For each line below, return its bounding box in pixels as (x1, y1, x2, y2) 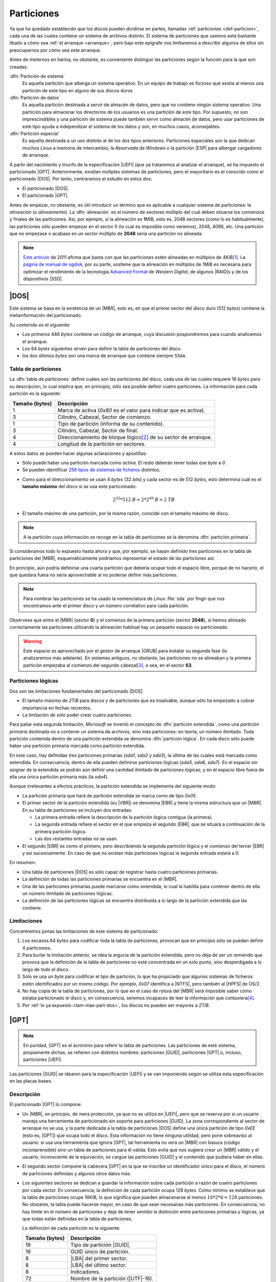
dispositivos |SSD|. (23, 276, 63, 282)
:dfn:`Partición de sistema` (9, 73, 65, 79)
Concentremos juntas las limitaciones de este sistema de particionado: (9, 928, 158, 934)
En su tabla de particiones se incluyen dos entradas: (22, 807, 132, 813)
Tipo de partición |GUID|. (70, 1241, 131, 1248)
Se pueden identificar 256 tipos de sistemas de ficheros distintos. (22, 467, 161, 473)
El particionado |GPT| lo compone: (9, 1101, 82, 1108)
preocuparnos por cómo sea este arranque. (9, 47, 102, 53)
